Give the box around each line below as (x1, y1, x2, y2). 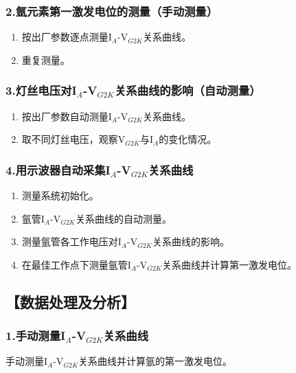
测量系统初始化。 (21, 188, 99, 203)
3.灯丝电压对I (5, 82, 77, 99)
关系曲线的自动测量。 (75, 211, 172, 225)
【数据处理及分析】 (5, 291, 135, 312)
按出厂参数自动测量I (21, 109, 112, 123)
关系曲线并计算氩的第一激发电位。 (78, 354, 233, 368)
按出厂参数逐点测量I (21, 30, 112, 44)
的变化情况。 (159, 132, 217, 146)
